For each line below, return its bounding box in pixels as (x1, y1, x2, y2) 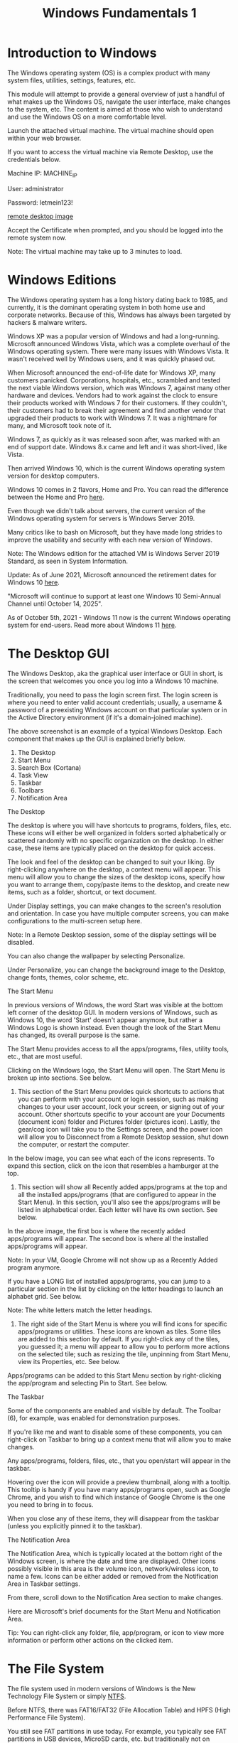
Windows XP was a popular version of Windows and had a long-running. (7, 332, 220, 340)
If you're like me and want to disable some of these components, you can (7, 1427, 222, 1436)
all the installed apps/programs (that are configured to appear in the (17, 1190, 217, 1198)
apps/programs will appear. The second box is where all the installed (7, 1234, 209, 1243)
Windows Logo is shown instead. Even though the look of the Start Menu (7, 1023, 221, 1031)
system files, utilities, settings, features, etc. (7, 76, 136, 85)
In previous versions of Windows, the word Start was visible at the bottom (7, 1000, 224, 1009)
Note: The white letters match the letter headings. (7, 1306, 153, 1314)
